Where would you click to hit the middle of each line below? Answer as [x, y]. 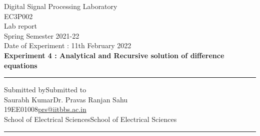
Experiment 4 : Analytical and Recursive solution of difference [114, 55]
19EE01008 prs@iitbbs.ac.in [45, 109]
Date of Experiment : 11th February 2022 [68, 45]
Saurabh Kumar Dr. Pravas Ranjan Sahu [66, 99]
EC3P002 [18, 16]
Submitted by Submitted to [45, 90]
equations [21, 65]
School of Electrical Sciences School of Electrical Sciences [90, 119]
